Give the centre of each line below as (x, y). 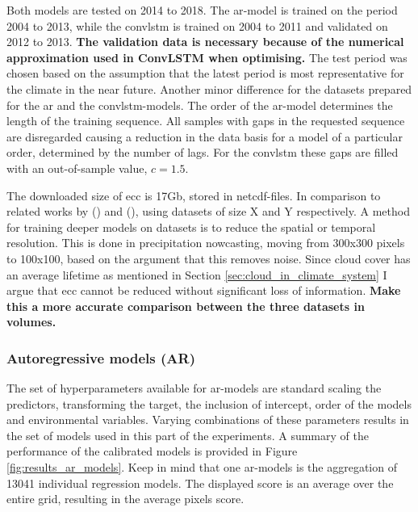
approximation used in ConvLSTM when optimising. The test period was (207, 57)
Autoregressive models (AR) (101, 357)
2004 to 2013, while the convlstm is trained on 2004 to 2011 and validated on (197, 25)
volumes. (31, 322)
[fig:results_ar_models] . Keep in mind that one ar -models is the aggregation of (202, 467)
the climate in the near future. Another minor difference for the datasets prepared (209, 88)
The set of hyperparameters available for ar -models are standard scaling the (194, 388)
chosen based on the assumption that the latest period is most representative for (205, 73)
